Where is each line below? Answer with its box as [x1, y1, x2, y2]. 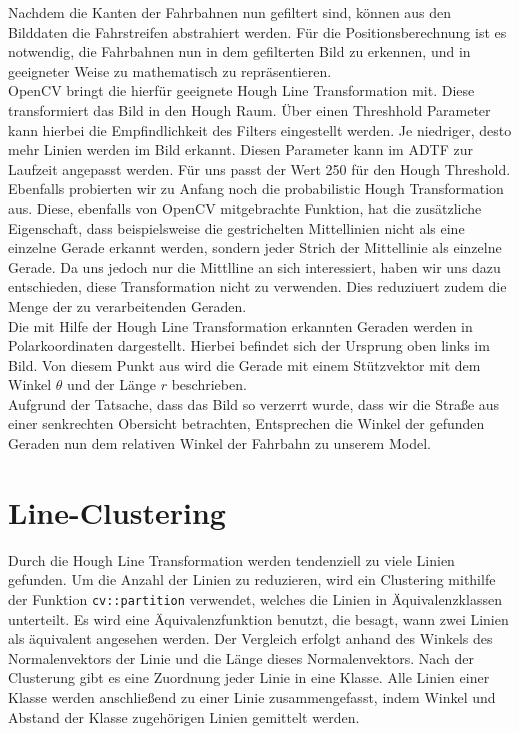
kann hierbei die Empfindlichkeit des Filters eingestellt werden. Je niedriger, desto [8, 119, 512, 140]
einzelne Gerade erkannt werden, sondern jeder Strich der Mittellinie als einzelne [8, 237, 502, 258]
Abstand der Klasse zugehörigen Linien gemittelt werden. [8, 706, 360, 727]
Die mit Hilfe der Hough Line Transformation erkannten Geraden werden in [8, 315, 473, 336]
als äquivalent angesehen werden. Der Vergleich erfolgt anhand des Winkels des [8, 628, 493, 649]
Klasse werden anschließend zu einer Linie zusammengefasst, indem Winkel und [8, 687, 496, 707]
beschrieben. [171, 374, 247, 395]
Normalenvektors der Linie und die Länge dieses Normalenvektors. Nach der [8, 647, 475, 668]
